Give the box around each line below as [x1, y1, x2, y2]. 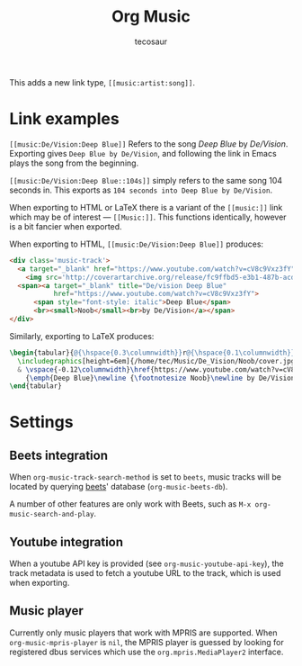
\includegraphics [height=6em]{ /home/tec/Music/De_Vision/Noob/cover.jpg [17, 356, 296, 365]
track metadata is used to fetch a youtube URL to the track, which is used [9, 568, 281, 579]
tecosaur [134, 36, 168, 47]
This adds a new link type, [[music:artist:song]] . [9, 76, 196, 87]
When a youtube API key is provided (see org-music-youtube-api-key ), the [9, 558, 285, 569]
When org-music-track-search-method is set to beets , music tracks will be [9, 472, 281, 482]
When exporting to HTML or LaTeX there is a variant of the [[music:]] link [9, 202, 283, 212]
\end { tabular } [9, 382, 63, 391]
